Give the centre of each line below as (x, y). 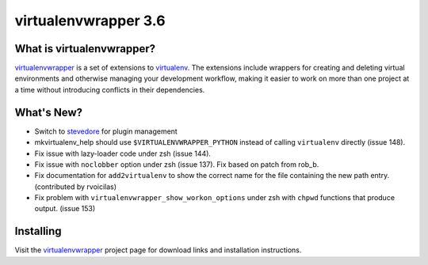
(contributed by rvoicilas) (76, 187)
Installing (38, 231)
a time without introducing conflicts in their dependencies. (110, 89)
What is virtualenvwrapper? (85, 49)
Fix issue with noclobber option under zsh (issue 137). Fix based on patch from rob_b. (177, 164)
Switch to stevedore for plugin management (106, 131)
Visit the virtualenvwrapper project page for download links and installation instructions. (158, 250)
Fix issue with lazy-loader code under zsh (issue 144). (123, 153)
